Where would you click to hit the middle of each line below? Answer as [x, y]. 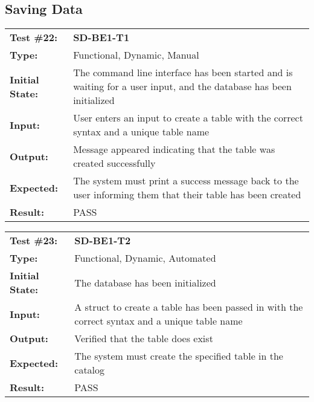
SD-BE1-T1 [101, 37]
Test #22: [34, 37]
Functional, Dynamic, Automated [145, 258]
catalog [90, 370]
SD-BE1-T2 [103, 241]
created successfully [114, 163]
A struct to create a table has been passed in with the [189, 307]
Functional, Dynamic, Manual [136, 55]
